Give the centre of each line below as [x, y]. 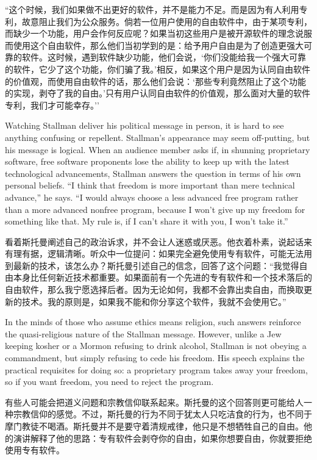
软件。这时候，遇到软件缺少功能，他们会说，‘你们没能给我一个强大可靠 [164, 57]
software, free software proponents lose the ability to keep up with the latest [147, 161]
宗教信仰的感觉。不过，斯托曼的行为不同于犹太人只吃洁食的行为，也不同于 [162, 414]
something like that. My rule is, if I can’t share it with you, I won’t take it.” [147, 221]
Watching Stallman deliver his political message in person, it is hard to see [144, 125]
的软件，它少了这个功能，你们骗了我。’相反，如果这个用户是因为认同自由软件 [158, 69]
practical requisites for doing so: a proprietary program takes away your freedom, [156, 369]
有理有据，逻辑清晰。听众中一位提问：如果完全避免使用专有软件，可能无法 [154, 253]
